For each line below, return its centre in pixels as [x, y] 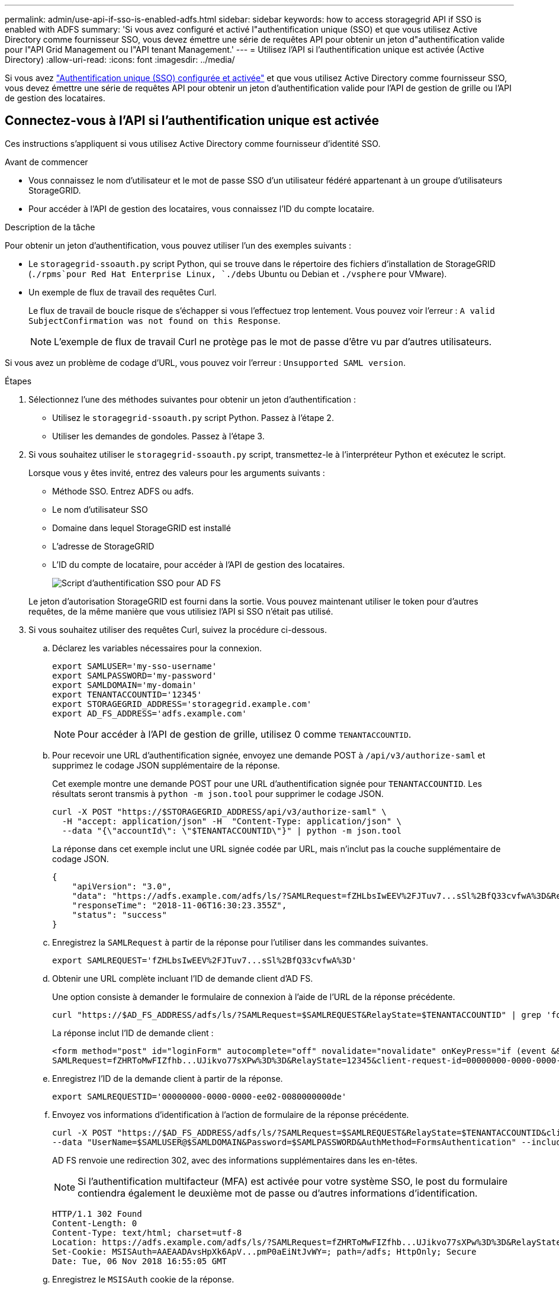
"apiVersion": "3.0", [122, 886]
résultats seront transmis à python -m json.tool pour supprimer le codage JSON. [218, 793]
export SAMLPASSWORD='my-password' [135, 675]
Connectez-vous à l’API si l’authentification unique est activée [192, 121]
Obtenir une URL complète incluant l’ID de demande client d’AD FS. [183, 978]
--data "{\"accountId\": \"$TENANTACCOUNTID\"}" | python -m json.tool [232, 830]
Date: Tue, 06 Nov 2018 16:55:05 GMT [140, 1261]
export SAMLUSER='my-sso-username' [135, 666]
